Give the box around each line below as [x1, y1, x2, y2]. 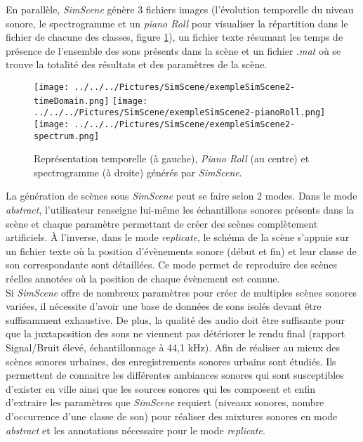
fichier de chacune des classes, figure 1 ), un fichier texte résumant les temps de [6, 30, 343, 44]
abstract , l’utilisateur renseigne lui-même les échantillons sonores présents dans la [6, 202, 354, 217]
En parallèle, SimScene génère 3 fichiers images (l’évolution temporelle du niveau [6, 2, 354, 16]
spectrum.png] [34, 131, 100, 141]
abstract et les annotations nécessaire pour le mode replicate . [6, 422, 265, 437]
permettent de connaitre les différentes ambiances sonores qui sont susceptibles [6, 368, 344, 382]
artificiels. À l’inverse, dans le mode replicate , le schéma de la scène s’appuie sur [6, 230, 350, 245]
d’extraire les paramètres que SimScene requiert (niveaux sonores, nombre [6, 395, 324, 410]
